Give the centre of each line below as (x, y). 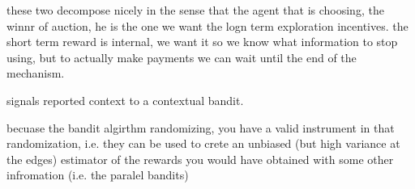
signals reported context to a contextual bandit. (125, 100)
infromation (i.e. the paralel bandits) (98, 175)
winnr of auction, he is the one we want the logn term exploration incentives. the (207, 25)
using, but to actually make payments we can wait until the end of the (182, 57)
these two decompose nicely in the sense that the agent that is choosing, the (195, 10)
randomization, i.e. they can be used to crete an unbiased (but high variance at (203, 143)
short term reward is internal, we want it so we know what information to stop (202, 42)
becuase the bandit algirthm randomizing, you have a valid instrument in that (201, 127)
